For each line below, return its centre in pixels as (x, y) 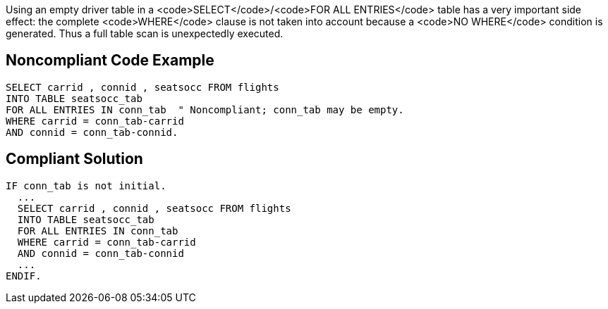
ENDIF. (24, 276)
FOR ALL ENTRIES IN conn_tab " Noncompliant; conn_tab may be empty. (205, 109)
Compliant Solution (74, 159)
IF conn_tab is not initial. (86, 185)
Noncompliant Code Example (110, 61)
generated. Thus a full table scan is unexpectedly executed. (145, 33)
